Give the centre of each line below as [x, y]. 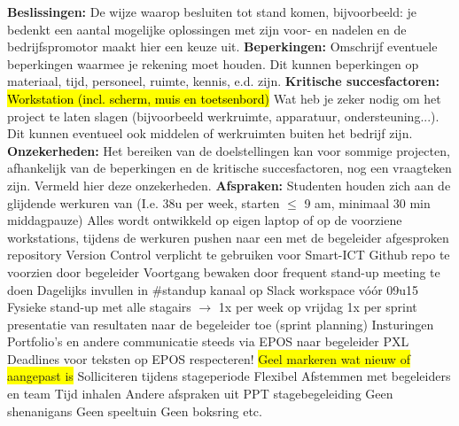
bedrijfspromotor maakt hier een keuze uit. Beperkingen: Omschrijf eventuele [222, 46]
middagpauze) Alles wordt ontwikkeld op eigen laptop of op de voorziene [205, 220]
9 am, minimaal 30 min [367, 202]
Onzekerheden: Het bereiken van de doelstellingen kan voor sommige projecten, [229, 150]
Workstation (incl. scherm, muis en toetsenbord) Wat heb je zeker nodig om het [224, 98]
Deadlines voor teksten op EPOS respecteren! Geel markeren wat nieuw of [209, 358]
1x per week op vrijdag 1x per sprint [318, 307]
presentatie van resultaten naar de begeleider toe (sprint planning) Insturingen [221, 324]
